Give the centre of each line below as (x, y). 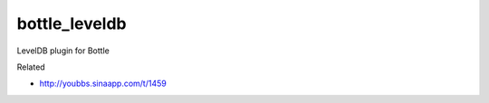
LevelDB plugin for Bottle (63, 51)
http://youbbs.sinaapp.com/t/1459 (103, 84)
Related (31, 67)
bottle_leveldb (72, 23)
